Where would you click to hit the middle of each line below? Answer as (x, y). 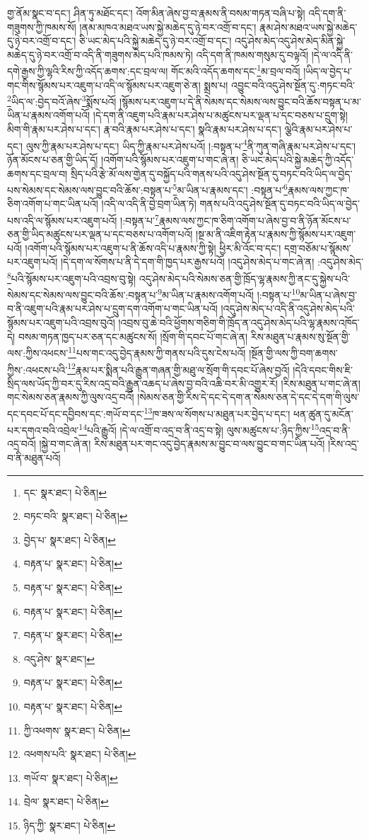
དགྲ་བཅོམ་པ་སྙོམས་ (317, 248)
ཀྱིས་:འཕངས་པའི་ (37, 369)
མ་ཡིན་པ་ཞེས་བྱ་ (329, 294)
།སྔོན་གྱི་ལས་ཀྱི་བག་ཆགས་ (293, 352)
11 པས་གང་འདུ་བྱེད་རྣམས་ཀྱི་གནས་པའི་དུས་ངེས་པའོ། (157, 352)
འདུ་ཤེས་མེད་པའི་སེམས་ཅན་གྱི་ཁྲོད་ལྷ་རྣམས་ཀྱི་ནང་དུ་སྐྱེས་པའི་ (244, 278)
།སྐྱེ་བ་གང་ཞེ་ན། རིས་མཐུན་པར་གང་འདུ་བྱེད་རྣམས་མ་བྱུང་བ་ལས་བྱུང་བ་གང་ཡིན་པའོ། (182, 444)
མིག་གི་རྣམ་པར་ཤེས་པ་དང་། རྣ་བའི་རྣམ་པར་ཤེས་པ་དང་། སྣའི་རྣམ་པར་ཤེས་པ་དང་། (144, 129)
